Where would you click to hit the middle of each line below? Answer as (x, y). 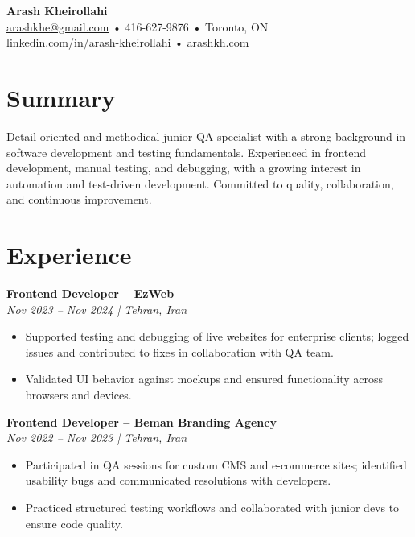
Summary (61, 97)
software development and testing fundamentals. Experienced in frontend (187, 152)
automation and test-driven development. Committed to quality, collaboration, (200, 183)
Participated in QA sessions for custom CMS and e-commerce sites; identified (216, 464)
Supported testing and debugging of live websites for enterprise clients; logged (217, 336)
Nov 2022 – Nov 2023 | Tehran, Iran (97, 438)
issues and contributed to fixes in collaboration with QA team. (179, 351)
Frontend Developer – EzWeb (90, 293)
